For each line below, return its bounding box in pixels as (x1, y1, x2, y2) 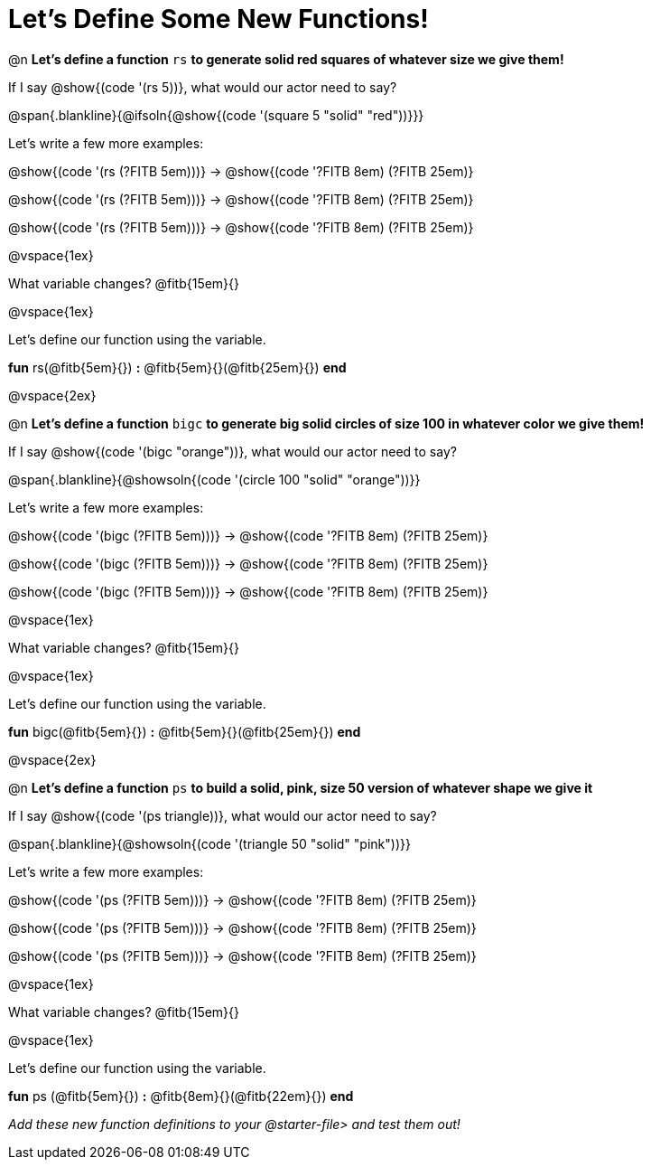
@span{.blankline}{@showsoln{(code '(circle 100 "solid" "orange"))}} (8, 471, 421, 487)
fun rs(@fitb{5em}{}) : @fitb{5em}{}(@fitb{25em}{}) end (8, 359, 347, 375)
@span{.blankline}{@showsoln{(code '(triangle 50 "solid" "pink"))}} (8, 835, 411, 852)
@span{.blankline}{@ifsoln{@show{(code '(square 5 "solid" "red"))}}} (8, 107, 424, 123)
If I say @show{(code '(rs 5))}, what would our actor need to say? (8, 79, 397, 95)
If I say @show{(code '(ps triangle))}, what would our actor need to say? (8, 807, 437, 823)
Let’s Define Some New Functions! (8, 4, 429, 34)
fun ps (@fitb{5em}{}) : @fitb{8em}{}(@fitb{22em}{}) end (8, 1087, 354, 1104)
